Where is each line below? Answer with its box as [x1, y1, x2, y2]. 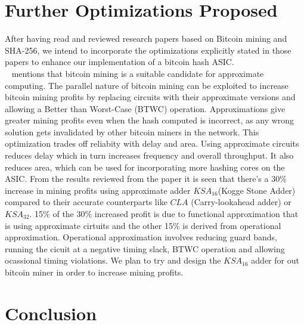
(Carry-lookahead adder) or [191, 196, 291, 208]
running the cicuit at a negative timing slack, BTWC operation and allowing [5, 242, 285, 255]
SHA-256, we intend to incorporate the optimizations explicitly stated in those [5, 44, 291, 56]
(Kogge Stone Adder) [218, 184, 296, 196]
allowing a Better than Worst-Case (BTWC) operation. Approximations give [5, 102, 286, 114]
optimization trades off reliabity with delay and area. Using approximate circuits [5, 137, 299, 150]
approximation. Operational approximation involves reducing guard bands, [5, 231, 278, 243]
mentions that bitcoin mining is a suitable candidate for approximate [11, 67, 264, 79]
